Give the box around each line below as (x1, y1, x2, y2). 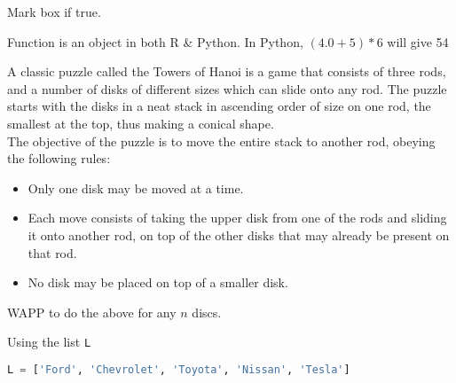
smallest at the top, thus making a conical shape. (7, 113, 274, 132)
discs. (192, 302, 222, 321)
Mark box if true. (7, 3, 101, 20)
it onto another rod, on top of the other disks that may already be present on (28, 225, 450, 244)
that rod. (28, 243, 77, 262)
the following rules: (7, 149, 111, 168)
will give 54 (387, 32, 449, 51)
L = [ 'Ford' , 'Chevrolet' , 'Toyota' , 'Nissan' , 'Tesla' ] (7, 363, 350, 376)
